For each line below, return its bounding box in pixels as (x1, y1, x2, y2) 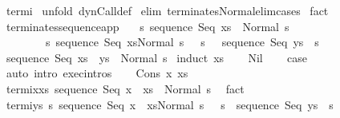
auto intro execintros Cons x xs (6, 65, 188, 81)
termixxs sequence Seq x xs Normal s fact (6, 80, 245, 96)
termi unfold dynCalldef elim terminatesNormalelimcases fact (6, 2, 329, 18)
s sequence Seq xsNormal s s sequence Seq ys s (45, 33, 319, 50)
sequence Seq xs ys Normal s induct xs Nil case (6, 49, 307, 65)
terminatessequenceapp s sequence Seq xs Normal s (6, 18, 289, 34)
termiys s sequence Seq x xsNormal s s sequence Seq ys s (6, 96, 334, 112)
